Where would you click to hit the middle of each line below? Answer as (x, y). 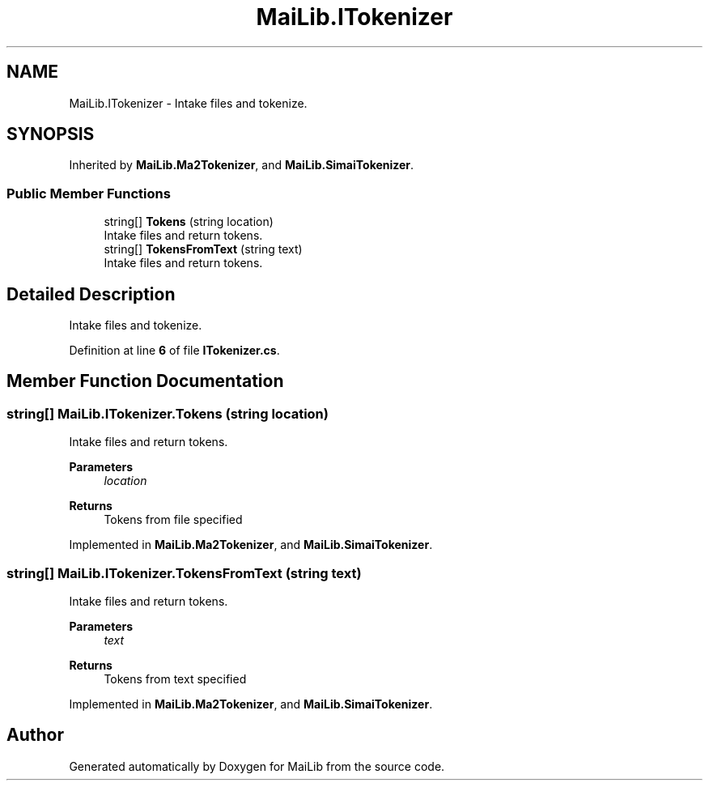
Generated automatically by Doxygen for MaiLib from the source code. (257, 766)
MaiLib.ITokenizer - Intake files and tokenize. (188, 103)
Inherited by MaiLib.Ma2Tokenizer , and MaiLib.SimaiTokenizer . (242, 165)
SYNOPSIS (51, 134)
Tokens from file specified (173, 520)
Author (35, 735)
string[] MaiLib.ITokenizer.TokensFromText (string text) (184, 573)
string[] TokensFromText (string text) (203, 249)
